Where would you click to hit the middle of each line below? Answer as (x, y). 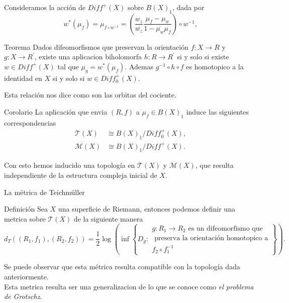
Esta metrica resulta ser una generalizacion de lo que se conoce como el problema (129, 286)
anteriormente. (26, 276)
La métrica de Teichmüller (44, 192)
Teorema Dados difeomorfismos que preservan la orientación (97, 46)
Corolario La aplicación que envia (56, 111)
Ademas (141, 66)
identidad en (23, 78)
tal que (68, 66)
